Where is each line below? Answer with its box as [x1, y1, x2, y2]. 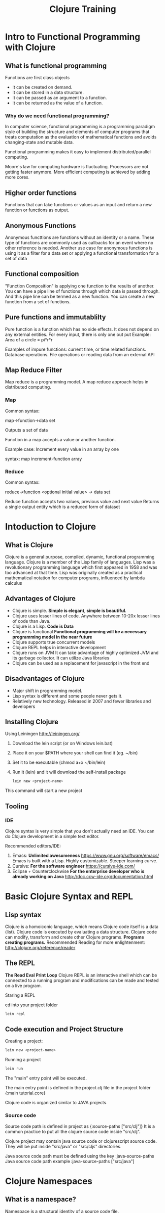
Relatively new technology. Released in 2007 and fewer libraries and [12, 698, 151, 704]
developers [12, 703, 35, 709]
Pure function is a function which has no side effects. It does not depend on [5, 326, 159, 332]
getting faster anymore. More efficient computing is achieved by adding [5, 169, 151, 175]
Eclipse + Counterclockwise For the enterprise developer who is [12, 868, 144, 874]
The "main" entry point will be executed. [5, 1075, 87, 1081]
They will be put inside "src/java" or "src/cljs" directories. [5, 1143, 122, 1149]
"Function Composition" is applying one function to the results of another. [5, 283, 155, 289]
